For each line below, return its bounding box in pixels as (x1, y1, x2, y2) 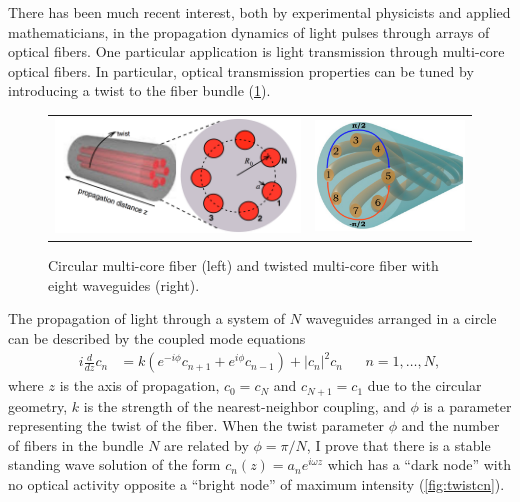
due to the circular (367, 375, 482, 396)
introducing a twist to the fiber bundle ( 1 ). (8, 80, 271, 101)
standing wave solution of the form (8, 454, 221, 475)
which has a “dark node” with (327, 454, 511, 475)
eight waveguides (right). (48, 274, 200, 295)
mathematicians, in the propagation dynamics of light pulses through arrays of (8, 21, 490, 42)
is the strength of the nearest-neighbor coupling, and (83, 395, 406, 416)
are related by (164, 434, 249, 455)
